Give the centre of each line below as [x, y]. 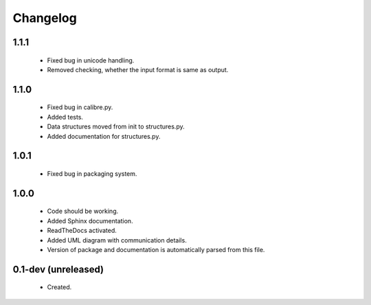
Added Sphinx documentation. [90, 221]
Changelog [45, 18]
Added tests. [65, 117]
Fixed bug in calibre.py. [80, 107]
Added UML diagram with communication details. [117, 240]
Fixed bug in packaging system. [92, 173]
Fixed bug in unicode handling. [91, 60]
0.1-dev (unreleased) [58, 269]
